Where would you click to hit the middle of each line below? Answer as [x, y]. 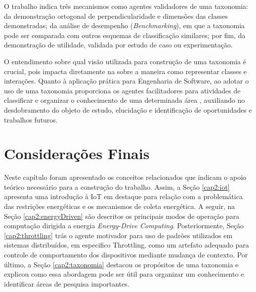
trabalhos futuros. [31, 119]
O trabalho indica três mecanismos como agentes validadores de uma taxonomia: [126, 6]
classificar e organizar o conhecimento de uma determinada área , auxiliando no [125, 100]
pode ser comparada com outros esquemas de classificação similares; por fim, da [125, 35]
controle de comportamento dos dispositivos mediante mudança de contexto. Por [126, 254]
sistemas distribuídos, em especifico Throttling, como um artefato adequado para [127, 245]
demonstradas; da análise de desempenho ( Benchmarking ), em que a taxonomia [125, 25]
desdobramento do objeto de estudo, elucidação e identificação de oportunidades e [128, 109]
